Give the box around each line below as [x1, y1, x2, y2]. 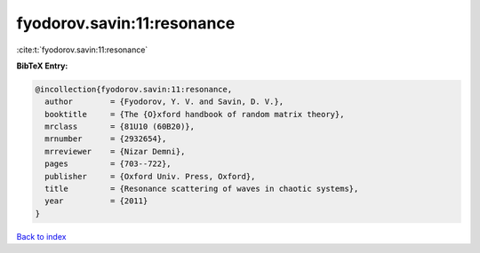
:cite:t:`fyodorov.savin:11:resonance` [16, 44, 148, 55]
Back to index [16, 231, 67, 241]
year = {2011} [44, 196, 148, 206]
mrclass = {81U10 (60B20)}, [44, 122, 196, 132]
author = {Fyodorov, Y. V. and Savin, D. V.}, [44, 97, 284, 107]
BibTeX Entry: [16, 60, 68, 71]
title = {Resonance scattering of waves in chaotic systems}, [44, 184, 359, 194]
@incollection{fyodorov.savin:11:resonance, [35, 84, 233, 94]
